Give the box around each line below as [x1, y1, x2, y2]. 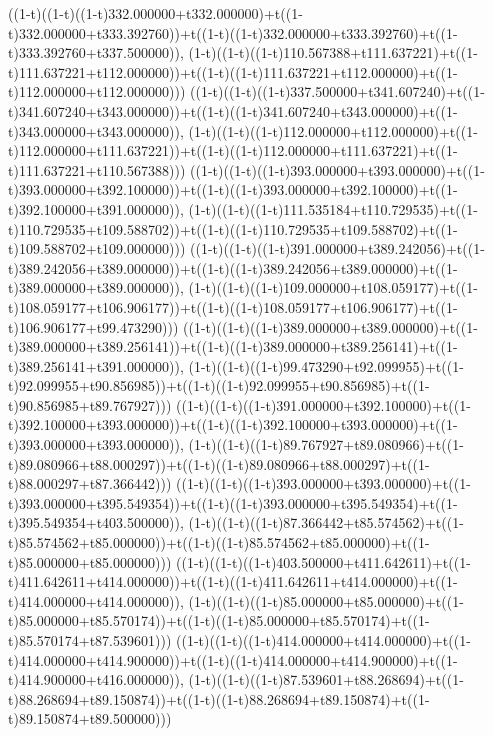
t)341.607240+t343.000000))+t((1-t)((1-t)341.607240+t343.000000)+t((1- [8, 100, 458, 121]
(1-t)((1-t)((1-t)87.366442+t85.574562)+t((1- [188, 512, 464, 533]
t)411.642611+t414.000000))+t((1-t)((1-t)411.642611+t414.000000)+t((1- [8, 571, 458, 592]
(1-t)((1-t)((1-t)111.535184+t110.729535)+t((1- [188, 198, 478, 219]
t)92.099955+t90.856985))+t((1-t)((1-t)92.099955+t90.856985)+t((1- [8, 375, 430, 396]
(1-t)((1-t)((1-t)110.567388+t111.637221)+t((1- [188, 42, 478, 63]
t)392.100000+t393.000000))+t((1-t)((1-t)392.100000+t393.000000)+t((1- [8, 414, 458, 435]
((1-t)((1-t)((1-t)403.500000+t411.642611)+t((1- [176, 551, 471, 572]
